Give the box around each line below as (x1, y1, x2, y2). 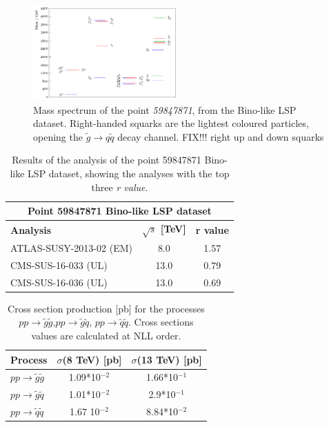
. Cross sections (128, 315, 194, 329)
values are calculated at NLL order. (31, 328, 181, 342)
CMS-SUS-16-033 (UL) (10, 257, 108, 272)
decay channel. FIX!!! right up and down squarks (117, 129, 324, 143)
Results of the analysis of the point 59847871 (12, 152, 201, 167)
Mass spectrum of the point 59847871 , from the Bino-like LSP (33, 102, 297, 117)
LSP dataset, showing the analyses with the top (28, 166, 230, 180)
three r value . (91, 179, 148, 194)
